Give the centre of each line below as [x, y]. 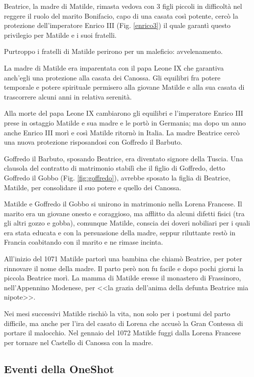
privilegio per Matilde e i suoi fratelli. [60, 35]
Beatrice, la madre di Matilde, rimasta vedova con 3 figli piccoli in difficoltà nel [123, 6]
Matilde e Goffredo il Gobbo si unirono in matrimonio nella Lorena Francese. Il [123, 204]
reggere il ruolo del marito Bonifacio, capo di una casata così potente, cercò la [121, 15]
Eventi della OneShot [59, 368]
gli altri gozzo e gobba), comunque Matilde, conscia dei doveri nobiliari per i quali [127, 223]
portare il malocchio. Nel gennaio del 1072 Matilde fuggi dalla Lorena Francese [122, 333]
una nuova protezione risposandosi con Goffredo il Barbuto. [93, 142]
